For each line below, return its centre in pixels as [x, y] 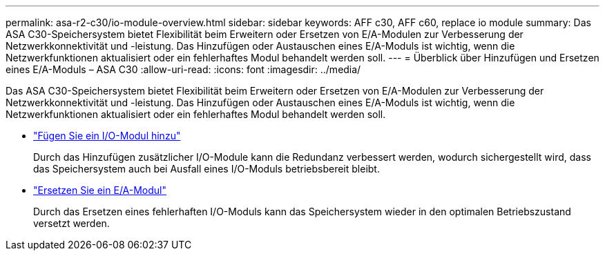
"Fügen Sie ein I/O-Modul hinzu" [107, 136]
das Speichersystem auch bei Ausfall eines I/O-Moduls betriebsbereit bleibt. [207, 169]
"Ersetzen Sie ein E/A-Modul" [100, 190]
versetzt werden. [71, 223]
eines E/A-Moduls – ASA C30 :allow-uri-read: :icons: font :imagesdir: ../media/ [183, 69]
